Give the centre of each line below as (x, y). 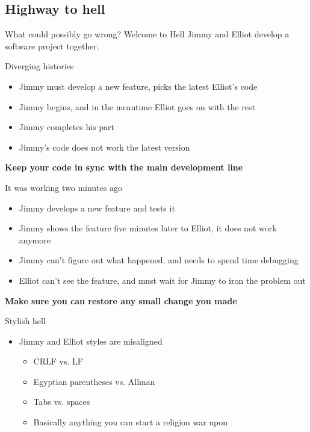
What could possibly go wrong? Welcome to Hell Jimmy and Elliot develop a (147, 34)
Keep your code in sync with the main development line (124, 167)
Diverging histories (39, 66)
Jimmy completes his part (67, 127)
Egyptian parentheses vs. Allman (94, 381)
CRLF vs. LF (58, 361)
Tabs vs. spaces (62, 402)
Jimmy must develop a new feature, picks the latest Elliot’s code (138, 86)
